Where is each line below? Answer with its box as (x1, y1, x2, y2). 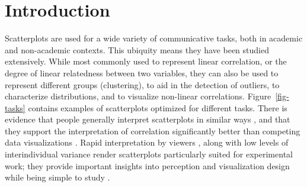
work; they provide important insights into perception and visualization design (5, 159, 290, 172)
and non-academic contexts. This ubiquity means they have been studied (5, 43, 269, 56)
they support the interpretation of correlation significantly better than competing (5, 124, 300, 137)
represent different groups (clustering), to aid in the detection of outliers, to (5, 78, 280, 91)
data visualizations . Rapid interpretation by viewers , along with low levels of (5, 136, 289, 149)
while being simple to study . (5, 171, 110, 183)
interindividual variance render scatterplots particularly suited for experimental (5, 148, 293, 160)
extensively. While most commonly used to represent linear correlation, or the (5, 55, 287, 67)
